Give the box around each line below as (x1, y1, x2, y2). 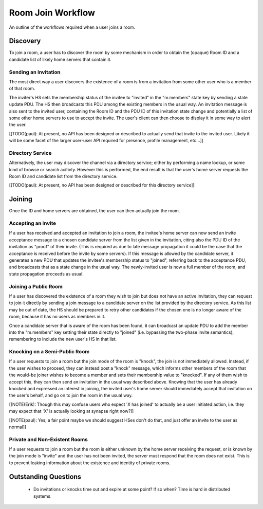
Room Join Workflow (9, 7, 95, 18)
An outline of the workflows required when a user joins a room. (9, 24, 135, 30)
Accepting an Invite (9, 220, 56, 227)
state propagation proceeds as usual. (9, 271, 84, 277)
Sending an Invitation (9, 69, 61, 75)
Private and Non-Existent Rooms (9, 436, 88, 443)
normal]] (9, 424, 26, 430)
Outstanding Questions (9, 473, 81, 481)
